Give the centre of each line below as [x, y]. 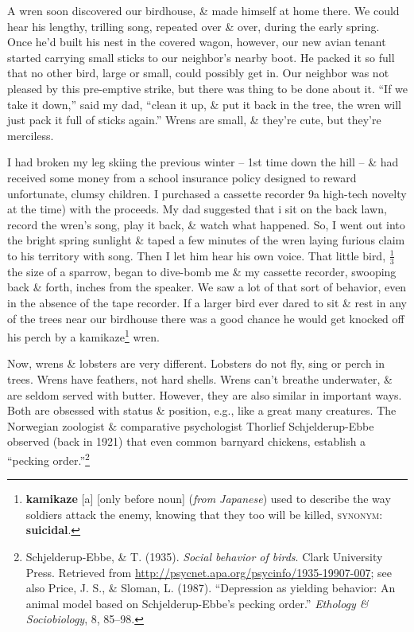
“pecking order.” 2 [48, 458]
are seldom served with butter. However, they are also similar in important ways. [205, 394]
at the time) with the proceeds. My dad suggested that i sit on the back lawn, [197, 209]
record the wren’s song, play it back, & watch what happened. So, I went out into [206, 224]
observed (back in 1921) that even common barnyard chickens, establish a [187, 441]
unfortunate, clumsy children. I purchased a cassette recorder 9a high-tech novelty [207, 193]
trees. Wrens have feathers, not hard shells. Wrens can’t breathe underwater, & [200, 378]
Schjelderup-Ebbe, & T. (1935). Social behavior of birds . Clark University [204, 556]
